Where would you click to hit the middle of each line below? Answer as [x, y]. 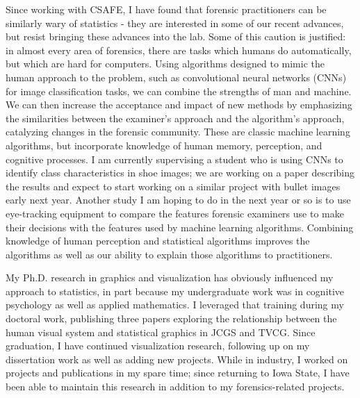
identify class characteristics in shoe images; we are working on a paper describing [180, 173]
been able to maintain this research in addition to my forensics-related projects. [175, 387]
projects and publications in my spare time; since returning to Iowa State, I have [178, 373]
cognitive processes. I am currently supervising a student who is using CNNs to [174, 159]
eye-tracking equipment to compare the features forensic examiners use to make [175, 213]
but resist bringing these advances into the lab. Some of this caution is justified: [176, 36]
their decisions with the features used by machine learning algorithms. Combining [180, 227]
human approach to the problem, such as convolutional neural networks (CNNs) [176, 77]
